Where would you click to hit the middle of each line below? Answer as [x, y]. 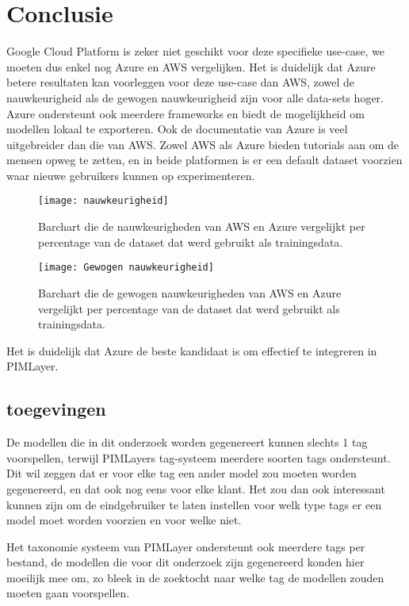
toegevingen [56, 409]
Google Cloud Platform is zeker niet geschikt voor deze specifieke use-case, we [196, 51]
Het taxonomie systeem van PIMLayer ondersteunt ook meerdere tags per [186, 546]
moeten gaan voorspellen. [68, 593]
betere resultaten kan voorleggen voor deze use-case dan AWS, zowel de [180, 82]
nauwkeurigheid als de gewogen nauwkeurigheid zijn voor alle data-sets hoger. [195, 97]
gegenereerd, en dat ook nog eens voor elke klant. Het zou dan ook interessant [196, 488]
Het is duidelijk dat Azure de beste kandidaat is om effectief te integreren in [192, 350]
